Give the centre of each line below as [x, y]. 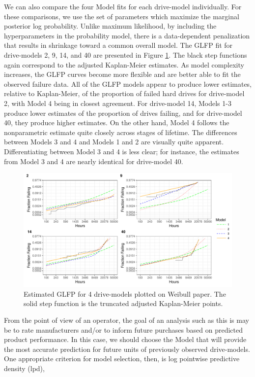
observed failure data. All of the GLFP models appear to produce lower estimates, [128, 84]
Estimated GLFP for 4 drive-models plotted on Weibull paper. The [125, 293]
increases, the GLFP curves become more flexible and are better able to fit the [122, 74]
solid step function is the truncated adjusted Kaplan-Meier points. [123, 303]
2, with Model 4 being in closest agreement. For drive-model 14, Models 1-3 [118, 103]
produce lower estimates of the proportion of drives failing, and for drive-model [123, 113]
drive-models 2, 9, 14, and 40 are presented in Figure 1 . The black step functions [126, 54]
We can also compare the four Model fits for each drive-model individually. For [123, 6]
